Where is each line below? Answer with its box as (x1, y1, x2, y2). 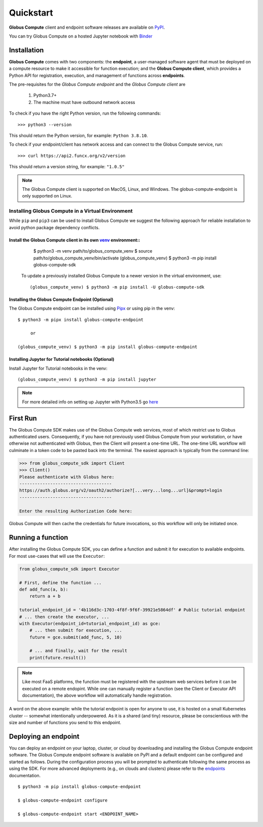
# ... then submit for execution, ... (29, 628, 122, 633)
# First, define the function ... (19, 580, 102, 585)
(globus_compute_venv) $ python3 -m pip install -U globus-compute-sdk (30, 284, 205, 290)
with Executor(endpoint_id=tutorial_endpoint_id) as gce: (19, 621, 161, 626)
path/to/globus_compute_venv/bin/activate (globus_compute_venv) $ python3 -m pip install (33, 255, 217, 261)
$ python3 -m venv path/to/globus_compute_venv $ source (33, 248, 153, 254)
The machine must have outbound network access (33, 99, 135, 105)
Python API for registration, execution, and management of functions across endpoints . (9, 72, 185, 78)
